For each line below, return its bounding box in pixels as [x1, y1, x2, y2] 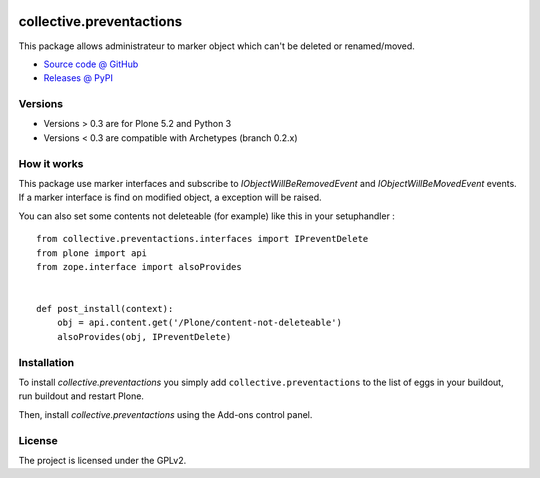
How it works [18, 156, 84, 170]
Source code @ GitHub [43, 58, 139, 70]
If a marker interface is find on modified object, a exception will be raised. [18, 191, 322, 204]
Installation [18, 355, 75, 369]
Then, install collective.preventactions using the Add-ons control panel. [18, 408, 313, 420]
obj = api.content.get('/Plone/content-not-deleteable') [56, 317, 342, 329]
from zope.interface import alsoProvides [36, 261, 242, 272]
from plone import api [36, 247, 148, 259]
